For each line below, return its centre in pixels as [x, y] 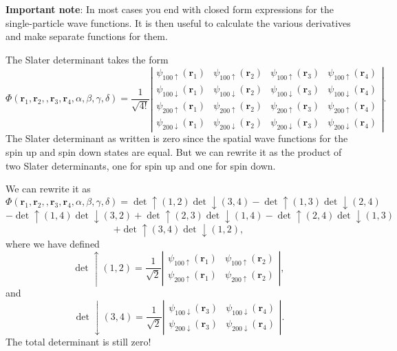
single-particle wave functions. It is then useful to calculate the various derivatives [178, 22]
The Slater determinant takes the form [87, 59]
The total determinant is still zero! [78, 341]
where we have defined [53, 243]
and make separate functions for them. [87, 36]
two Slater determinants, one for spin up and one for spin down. [141, 165]
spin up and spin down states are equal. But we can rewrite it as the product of [174, 151]
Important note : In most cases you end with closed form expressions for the [170, 9]
